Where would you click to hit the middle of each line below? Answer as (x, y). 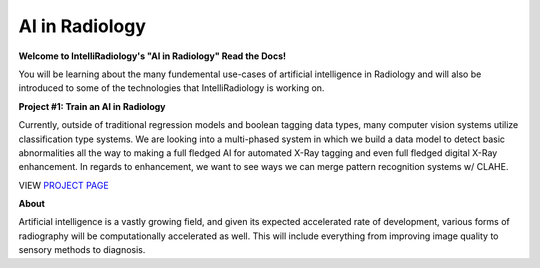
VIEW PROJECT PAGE (63, 185)
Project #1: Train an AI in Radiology (92, 106)
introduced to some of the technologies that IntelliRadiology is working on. (171, 88)
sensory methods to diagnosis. (82, 250)
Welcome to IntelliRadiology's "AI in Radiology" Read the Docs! (152, 56)
